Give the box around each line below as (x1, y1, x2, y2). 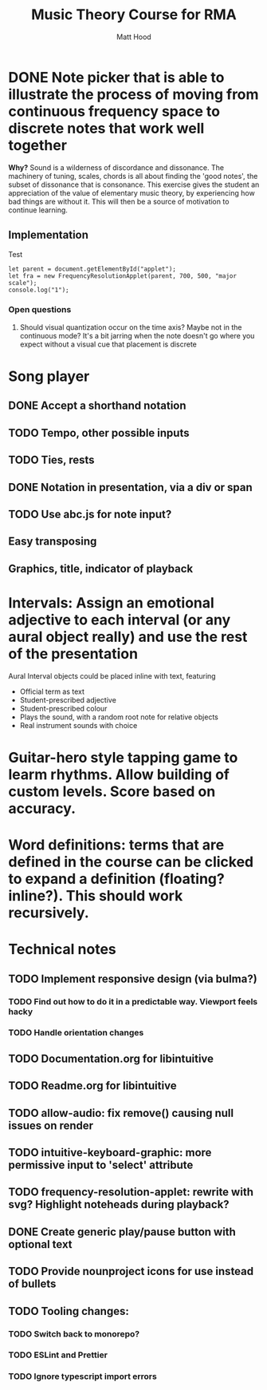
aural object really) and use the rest (8, 628, 248, 646)
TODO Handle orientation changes (8, 1028, 144, 1039)
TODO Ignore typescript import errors (8, 1371, 157, 1382)
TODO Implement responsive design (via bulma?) (8, 972, 257, 985)
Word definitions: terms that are (8, 836, 225, 854)
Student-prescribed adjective (19, 695, 117, 704)
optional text (8, 1238, 73, 1251)
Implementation (8, 228, 89, 242)
